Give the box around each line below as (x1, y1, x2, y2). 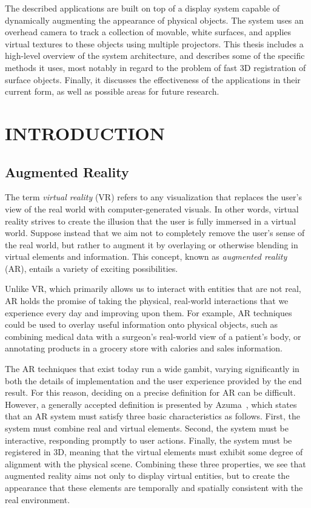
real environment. (5, 493, 70, 506)
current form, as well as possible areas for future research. (5, 85, 219, 98)
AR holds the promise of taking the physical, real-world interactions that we (5, 294, 289, 307)
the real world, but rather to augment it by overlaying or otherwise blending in (5, 238, 298, 251)
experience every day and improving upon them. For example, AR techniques (5, 306, 292, 319)
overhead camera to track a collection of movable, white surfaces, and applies (5, 25, 292, 38)
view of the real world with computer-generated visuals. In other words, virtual (5, 202, 299, 215)
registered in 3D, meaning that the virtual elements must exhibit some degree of (5, 445, 303, 458)
